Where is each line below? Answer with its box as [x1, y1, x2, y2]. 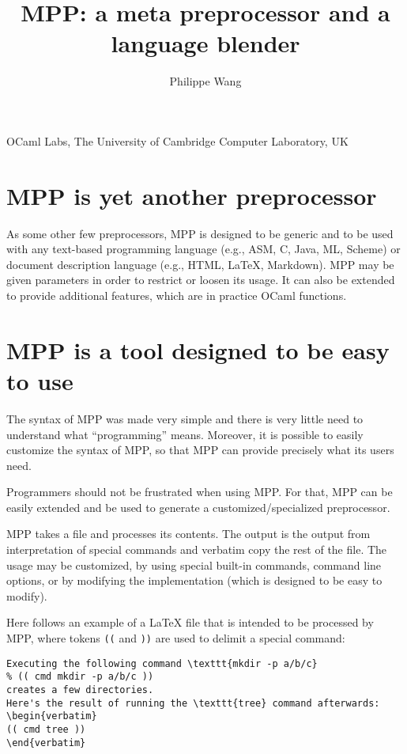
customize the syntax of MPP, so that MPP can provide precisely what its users [6, 441, 394, 458]
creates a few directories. [6, 684, 154, 695]
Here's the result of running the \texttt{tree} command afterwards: [6, 697, 380, 709]
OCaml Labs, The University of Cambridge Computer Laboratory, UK [6, 132, 349, 149]
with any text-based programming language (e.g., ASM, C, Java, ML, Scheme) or [6, 241, 401, 257]
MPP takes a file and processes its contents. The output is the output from [6, 525, 371, 542]
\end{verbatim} [6, 737, 86, 748]
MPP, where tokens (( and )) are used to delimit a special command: [6, 630, 345, 646]
